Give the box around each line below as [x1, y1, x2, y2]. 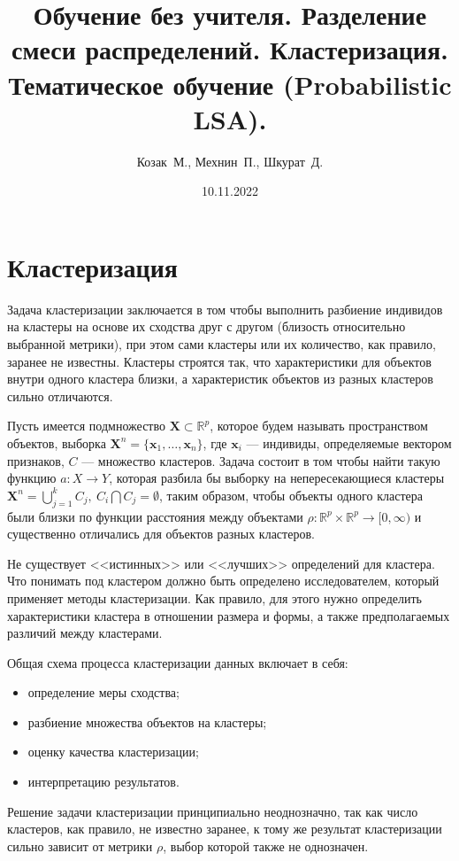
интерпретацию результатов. [27, 772, 180, 791]
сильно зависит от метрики [7, 836, 153, 855]
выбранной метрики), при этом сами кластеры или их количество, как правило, [7, 335, 436, 353]
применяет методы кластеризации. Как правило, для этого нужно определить [7, 588, 422, 607]
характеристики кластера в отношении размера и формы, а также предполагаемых [7, 606, 450, 624]
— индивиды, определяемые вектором [246, 433, 452, 452]
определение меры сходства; [27, 683, 180, 702]
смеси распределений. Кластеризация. [11, 31, 449, 67]
